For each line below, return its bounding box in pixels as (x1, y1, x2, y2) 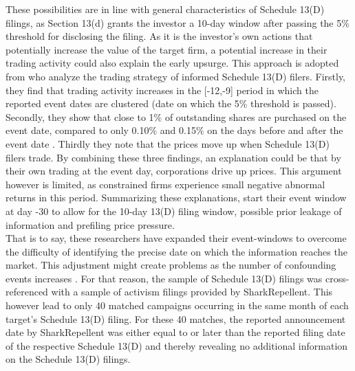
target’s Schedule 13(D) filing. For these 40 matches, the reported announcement (6, 311, 346, 326)
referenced (6, 284, 48, 299)
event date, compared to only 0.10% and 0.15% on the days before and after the (6, 123, 343, 137)
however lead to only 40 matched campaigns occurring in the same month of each (6, 298, 349, 313)
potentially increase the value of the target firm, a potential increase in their (6, 42, 327, 56)
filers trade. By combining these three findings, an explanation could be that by (6, 150, 341, 164)
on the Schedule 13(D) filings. (6, 352, 131, 366)
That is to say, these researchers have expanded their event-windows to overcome (6, 231, 347, 245)
